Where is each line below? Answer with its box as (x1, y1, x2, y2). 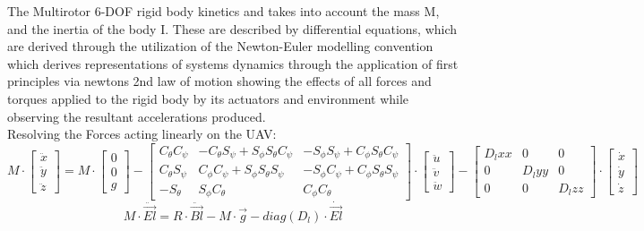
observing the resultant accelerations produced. (7, 107, 266, 125)
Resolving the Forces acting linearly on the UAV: (7, 124, 277, 143)
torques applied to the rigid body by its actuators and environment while (7, 89, 409, 107)
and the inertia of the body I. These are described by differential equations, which (7, 19, 458, 38)
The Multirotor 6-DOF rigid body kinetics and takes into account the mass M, (7, 2, 440, 20)
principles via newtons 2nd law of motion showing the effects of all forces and (7, 72, 432, 90)
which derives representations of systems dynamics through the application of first (7, 54, 459, 73)
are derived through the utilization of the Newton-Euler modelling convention (7, 37, 434, 56)
